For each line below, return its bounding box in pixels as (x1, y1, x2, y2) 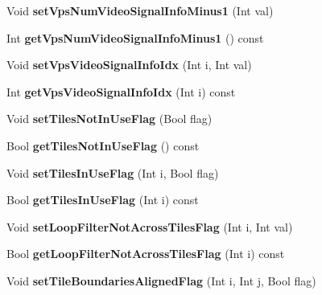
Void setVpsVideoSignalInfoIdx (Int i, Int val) (6, 56, 252, 73)
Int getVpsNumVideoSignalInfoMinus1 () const (6, 29, 264, 46)
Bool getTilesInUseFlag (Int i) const (6, 191, 199, 208)
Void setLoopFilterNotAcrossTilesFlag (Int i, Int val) (6, 218, 293, 235)
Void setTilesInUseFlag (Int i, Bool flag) (6, 164, 219, 181)
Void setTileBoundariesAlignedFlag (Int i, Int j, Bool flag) (6, 272, 316, 289)
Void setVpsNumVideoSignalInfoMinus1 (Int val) (6, 2, 274, 18)
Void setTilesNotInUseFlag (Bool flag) (6, 110, 213, 127)
